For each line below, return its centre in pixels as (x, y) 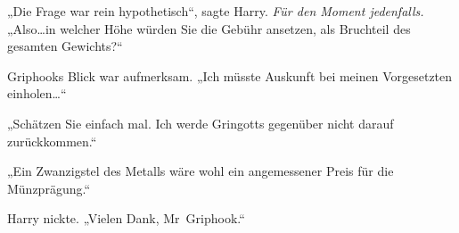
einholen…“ (37, 93)
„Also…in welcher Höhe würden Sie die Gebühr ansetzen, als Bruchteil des (209, 28)
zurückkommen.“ (52, 141)
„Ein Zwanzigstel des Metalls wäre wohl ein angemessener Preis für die (201, 171)
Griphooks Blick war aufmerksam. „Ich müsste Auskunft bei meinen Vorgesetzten (230, 75)
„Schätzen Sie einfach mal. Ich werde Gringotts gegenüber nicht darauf (201, 123)
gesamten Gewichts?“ (65, 46)
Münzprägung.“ (49, 188)
